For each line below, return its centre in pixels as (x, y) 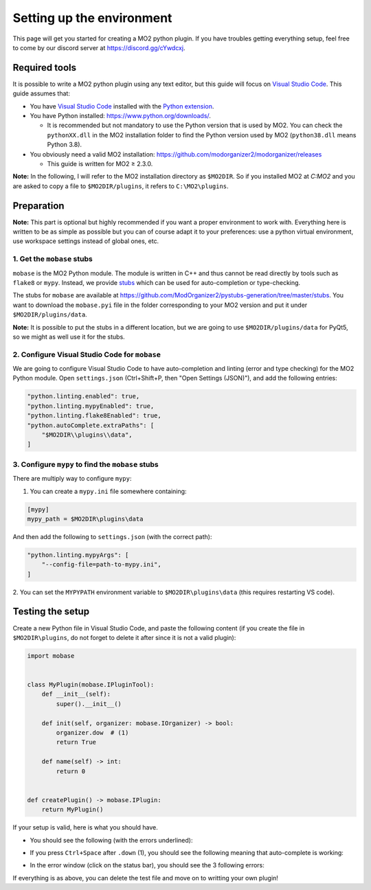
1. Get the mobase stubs (53, 259)
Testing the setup (51, 612)
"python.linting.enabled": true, (83, 396)
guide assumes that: (41, 93)
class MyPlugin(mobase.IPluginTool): (91, 685)
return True (76, 742)
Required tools (45, 68)
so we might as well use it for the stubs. (69, 336)
